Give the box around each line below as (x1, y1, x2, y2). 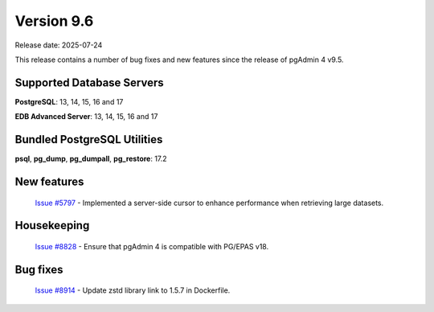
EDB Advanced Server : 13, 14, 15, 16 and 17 (14, 112, 158, 121)
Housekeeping (14, 219, 90, 232)
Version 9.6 (14, 12, 94, 30)
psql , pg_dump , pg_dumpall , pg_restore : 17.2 (14, 154, 168, 164)
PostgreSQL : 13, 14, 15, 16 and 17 (14, 96, 124, 106)
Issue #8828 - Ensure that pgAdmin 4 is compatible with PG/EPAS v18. (35, 241, 269, 251)
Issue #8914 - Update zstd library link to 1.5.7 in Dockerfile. (35, 285, 231, 295)
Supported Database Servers (14, 76, 164, 89)
